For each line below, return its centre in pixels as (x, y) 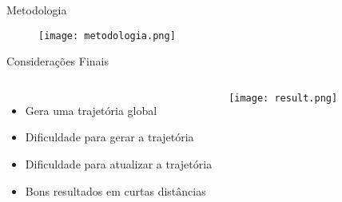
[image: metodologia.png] (107, 36)
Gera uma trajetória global (91, 110)
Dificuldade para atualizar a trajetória (119, 164)
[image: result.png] (283, 98)
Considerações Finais (58, 61)
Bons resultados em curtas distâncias (115, 190)
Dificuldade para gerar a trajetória (109, 137)
